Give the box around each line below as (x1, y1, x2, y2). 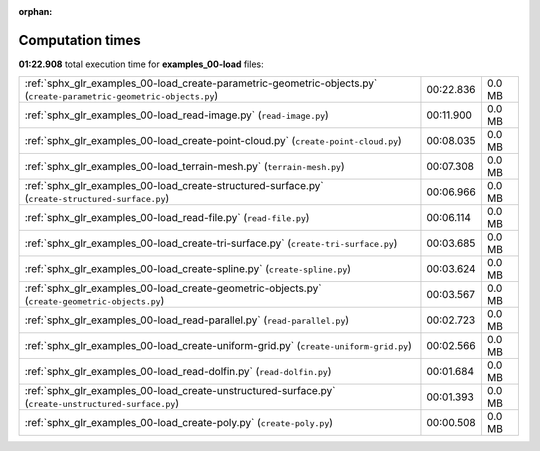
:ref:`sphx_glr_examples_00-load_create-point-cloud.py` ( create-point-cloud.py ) (24, 134, 402, 148)
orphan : (18, 6, 53, 17)
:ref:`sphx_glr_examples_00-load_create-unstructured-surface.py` (24, 384, 336, 398)
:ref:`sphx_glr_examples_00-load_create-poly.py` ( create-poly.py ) (24, 416, 334, 430)
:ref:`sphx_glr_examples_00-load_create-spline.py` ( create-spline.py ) (24, 262, 352, 276)
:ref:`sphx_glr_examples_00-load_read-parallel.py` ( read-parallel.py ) (24, 313, 350, 327)
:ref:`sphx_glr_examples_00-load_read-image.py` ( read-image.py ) (24, 108, 329, 122)
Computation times (18, 31, 141, 49)
